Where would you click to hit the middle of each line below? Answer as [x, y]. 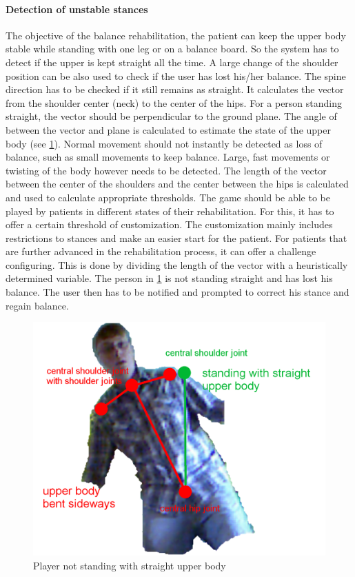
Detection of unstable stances [77, 9]
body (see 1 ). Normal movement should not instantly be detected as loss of [164, 143]
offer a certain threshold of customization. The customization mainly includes [169, 224]
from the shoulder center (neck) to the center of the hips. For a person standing [174, 102]
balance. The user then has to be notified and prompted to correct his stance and [177, 292]
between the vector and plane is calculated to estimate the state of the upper [168, 129]
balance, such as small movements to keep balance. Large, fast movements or [168, 157]
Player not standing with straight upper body [130, 565]
